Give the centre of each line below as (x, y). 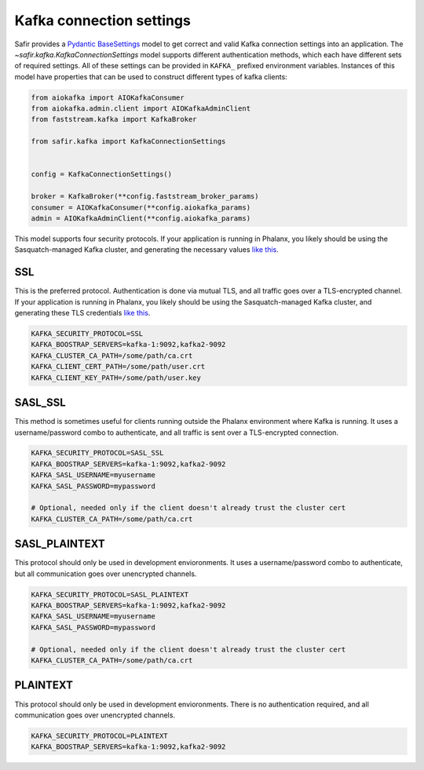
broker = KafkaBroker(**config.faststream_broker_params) (145, 197)
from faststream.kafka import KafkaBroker (114, 119)
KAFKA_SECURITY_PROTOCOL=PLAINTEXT (99, 735)
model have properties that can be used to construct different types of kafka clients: (151, 77)
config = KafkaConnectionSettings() (102, 174)
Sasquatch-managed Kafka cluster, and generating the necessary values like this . (146, 250)
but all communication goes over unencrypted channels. (106, 574)
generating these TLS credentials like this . (82, 313)
